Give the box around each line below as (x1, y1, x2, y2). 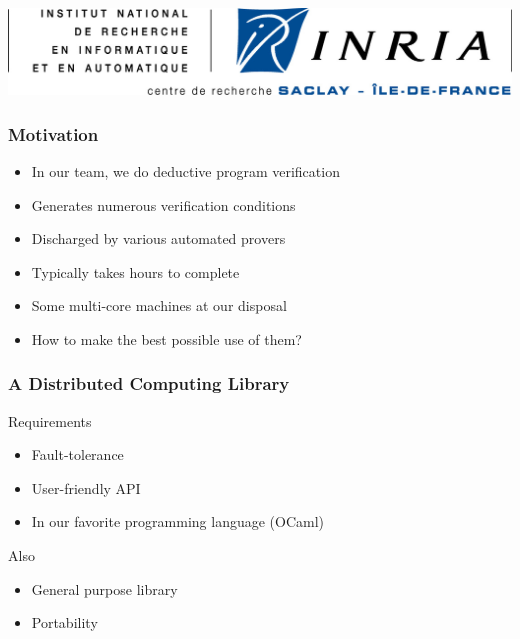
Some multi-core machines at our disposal (31, 295, 287, 316)
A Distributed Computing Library (8, 371, 290, 396)
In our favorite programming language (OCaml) (31, 511, 325, 532)
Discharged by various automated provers (31, 228, 286, 249)
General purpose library (31, 578, 178, 599)
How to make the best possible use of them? (31, 328, 302, 349)
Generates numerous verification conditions (31, 194, 296, 215)
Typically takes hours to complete (31, 261, 240, 282)
